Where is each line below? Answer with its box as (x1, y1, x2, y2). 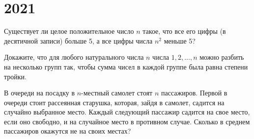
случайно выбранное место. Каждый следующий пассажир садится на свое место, (4, 107, 250, 117)
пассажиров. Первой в (161, 88, 227, 98)
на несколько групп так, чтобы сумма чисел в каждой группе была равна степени (4, 61, 248, 71)
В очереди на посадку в (4, 88, 75, 98)
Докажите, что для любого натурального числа (4, 52, 144, 62)
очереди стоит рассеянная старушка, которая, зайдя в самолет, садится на (4, 97, 225, 107)
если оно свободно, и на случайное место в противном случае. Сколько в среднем (4, 116, 250, 126)
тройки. (4, 71, 27, 81)
